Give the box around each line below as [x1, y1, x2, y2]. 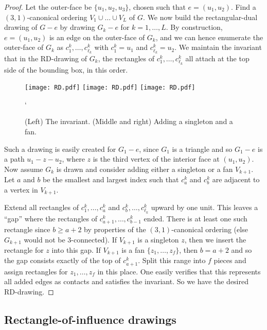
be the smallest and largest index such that [43, 174, 179, 185]
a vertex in [4, 184, 38, 195]
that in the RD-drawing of [4, 53, 87, 63]
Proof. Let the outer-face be [4, 2, 92, 12]
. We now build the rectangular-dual [143, 11, 258, 22]
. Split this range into [138, 255, 206, 266]
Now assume [4, 163, 43, 174]
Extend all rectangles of [4, 202, 79, 213]
